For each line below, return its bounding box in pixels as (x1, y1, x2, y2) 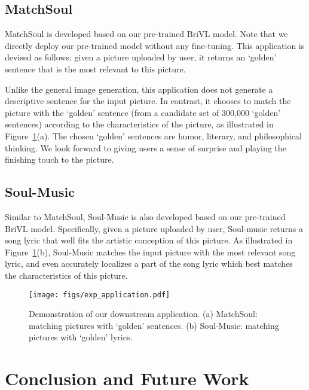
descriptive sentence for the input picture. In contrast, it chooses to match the (5, 95, 291, 107)
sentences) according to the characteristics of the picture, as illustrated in (5, 118, 274, 130)
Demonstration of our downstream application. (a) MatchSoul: (29, 307, 258, 320)
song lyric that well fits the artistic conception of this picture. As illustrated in (5, 234, 293, 246)
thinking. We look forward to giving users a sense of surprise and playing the (5, 141, 286, 154)
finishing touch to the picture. (5, 153, 114, 166)
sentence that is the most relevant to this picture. (5, 62, 186, 75)
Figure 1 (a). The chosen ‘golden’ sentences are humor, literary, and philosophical (5, 129, 302, 142)
